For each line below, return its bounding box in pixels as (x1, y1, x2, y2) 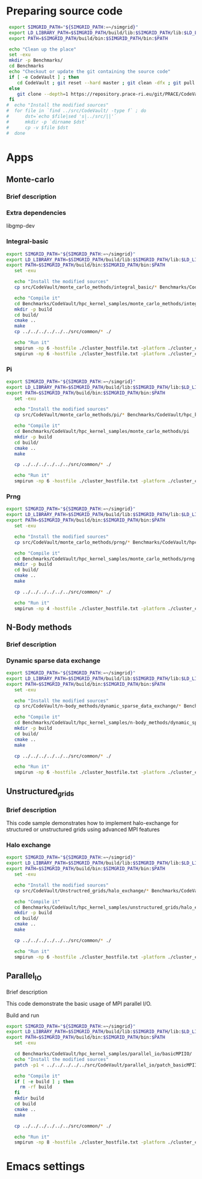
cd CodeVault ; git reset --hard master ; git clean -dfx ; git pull (17, 79, 195, 86)
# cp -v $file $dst (6, 125, 69, 131)
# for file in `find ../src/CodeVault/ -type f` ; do (6, 108, 147, 114)
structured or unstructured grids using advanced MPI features (6, 826, 161, 833)
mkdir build (14, 1095, 44, 1101)
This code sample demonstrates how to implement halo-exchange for (6, 820, 179, 827)
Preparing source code (6, 4, 123, 18)
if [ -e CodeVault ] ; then (8, 74, 79, 80)
